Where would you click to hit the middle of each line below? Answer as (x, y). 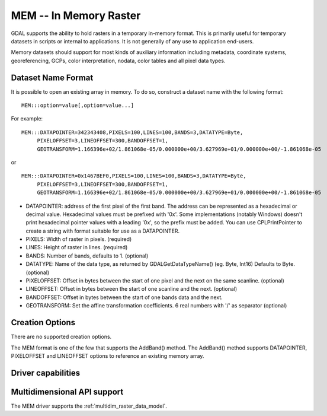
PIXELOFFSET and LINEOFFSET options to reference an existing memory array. (108, 355)
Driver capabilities (46, 373)
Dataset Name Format (52, 77)
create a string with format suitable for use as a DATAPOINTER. (103, 231)
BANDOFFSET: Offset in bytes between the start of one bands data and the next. (124, 297)
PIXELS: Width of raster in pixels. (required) (79, 239)
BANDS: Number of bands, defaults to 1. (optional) (87, 256)
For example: (27, 119)
